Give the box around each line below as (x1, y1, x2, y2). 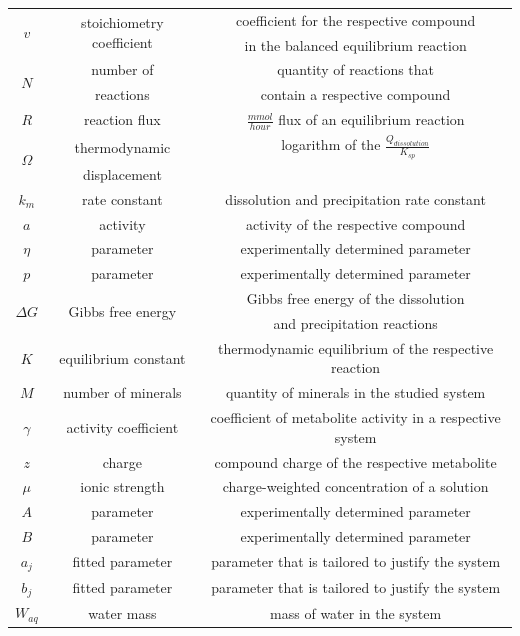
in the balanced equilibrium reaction (244, 34, 467, 55)
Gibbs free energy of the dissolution (246, 288, 465, 309)
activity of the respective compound (245, 213, 466, 234)
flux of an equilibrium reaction (278, 109, 465, 130)
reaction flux (84, 109, 161, 130)
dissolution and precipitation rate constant (225, 188, 486, 209)
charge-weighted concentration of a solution (222, 476, 489, 497)
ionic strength (80, 476, 165, 497)
